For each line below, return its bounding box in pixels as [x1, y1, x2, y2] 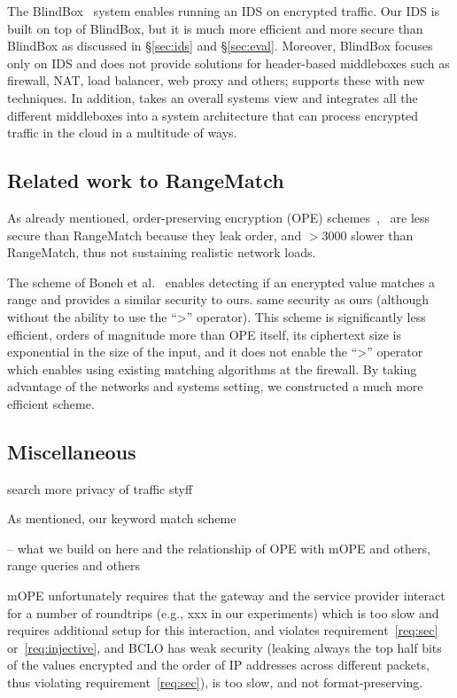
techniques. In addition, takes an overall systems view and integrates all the [7, 88, 418, 106]
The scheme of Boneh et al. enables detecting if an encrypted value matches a [7, 272, 435, 291]
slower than [351, 225, 414, 244]
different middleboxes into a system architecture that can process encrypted [7, 106, 419, 124]
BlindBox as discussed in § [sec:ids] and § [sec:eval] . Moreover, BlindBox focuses [7, 36, 433, 55]
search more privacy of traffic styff [7, 479, 193, 498]
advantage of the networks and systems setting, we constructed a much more [7, 377, 423, 396]
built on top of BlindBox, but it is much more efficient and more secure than [7, 19, 423, 37]
